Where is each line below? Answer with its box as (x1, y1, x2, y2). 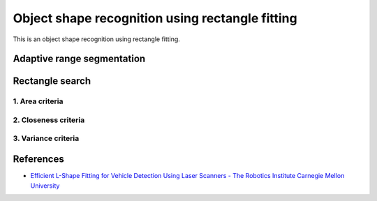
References (13, 154, 64, 165)
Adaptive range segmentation (13, 53, 146, 65)
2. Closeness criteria (13, 115, 85, 125)
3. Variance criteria (13, 133, 80, 143)
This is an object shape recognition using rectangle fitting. (13, 35, 181, 43)
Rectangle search (13, 75, 91, 87)
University (30, 181, 60, 190)
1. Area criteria (13, 96, 64, 106)
